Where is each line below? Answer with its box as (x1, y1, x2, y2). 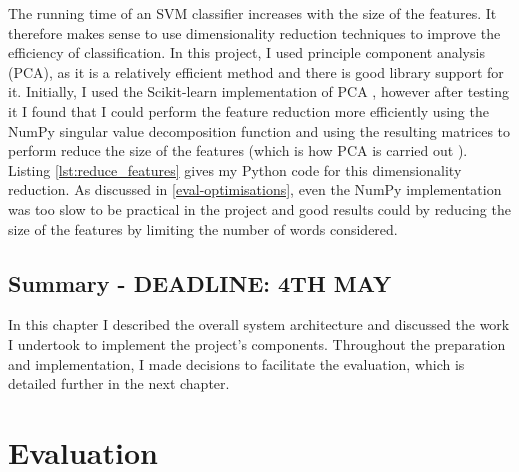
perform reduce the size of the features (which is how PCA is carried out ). (8, 140, 468, 161)
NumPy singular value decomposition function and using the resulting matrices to (8, 120, 511, 141)
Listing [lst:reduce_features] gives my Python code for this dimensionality (8, 159, 462, 180)
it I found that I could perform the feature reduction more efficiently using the (8, 100, 489, 121)
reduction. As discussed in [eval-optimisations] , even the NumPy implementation (8, 179, 502, 200)
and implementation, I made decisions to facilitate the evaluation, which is (8, 353, 465, 374)
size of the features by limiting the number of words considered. (8, 218, 398, 239)
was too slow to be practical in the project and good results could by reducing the (8, 198, 511, 219)
